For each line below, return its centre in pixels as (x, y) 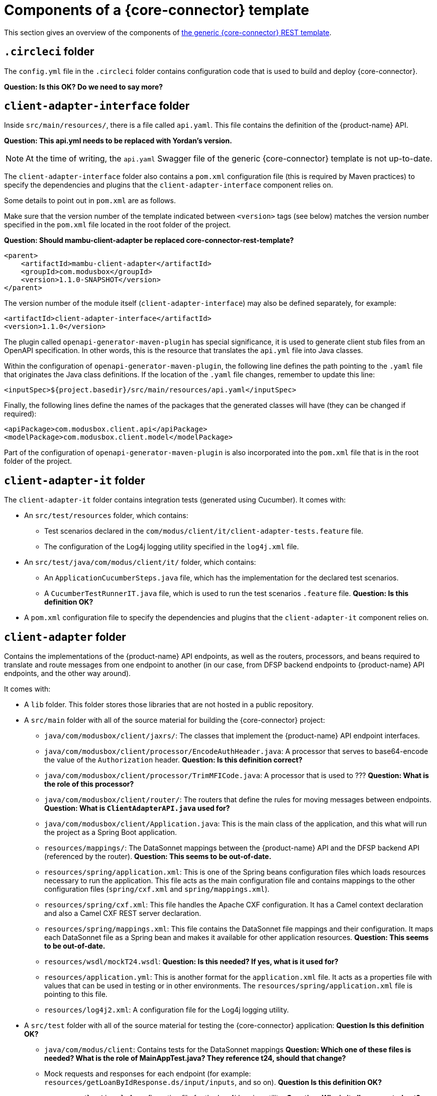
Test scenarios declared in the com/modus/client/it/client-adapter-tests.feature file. (204, 531)
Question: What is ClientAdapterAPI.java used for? (137, 808)
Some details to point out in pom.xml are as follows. (90, 201)
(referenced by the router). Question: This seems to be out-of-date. (158, 857)
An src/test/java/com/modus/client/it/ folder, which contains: (140, 562)
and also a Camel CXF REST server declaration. (123, 913)
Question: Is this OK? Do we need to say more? (84, 87)
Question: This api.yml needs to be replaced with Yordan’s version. (118, 141)
